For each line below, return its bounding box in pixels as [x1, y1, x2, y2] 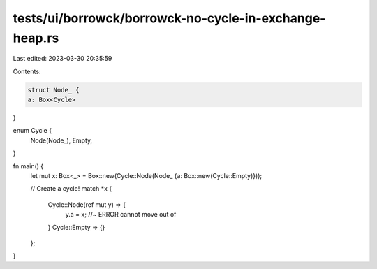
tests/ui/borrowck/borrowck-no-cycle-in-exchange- [13, 10, 326, 26]
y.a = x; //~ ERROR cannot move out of [65, 210, 177, 219]
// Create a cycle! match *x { [30, 184, 112, 193]
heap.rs [13, 30, 59, 45]
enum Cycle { [13, 126, 52, 135]
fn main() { [13, 161, 44, 170]
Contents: [13, 67, 41, 75]
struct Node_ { [27, 86, 80, 94]
